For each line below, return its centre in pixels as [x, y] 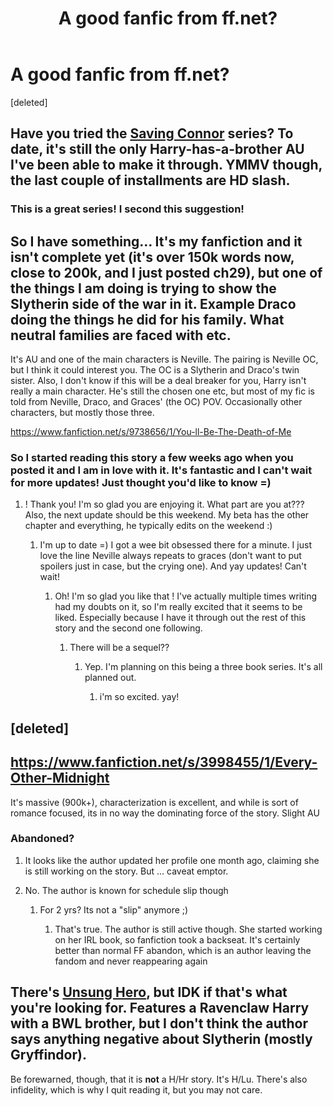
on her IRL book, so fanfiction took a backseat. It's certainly [177, 939]
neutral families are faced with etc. [121, 335]
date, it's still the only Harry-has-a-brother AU [157, 149]
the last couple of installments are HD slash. [150, 180]
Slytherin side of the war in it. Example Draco [153, 303]
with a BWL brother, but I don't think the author [159, 1023]
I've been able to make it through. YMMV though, [166, 165]
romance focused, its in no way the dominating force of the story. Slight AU [165, 813]
